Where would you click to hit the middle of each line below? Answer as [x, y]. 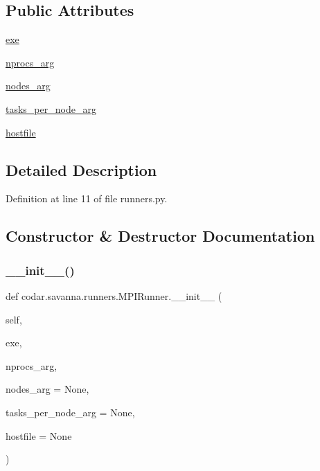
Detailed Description [81, 169]
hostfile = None [39, 435]
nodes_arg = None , [47, 389]
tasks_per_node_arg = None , [70, 412]
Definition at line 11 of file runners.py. [87, 198]
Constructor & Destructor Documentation [160, 236]
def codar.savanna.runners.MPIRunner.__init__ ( [114, 295]
